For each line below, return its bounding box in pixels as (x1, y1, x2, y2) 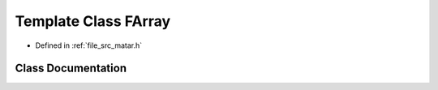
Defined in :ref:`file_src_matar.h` (35, 41, 142, 50)
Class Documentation (15, 62, 127, 75)
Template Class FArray (15, 12, 171, 30)
